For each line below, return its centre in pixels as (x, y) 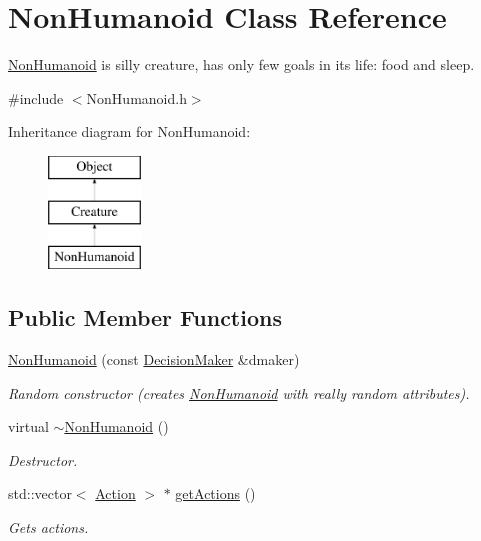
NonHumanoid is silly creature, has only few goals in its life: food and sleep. (241, 64)
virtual (28, 426)
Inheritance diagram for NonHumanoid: (129, 131)
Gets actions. (48, 527)
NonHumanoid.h (136, 97)
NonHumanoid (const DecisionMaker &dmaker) (154, 359)
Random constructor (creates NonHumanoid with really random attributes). (239, 392)
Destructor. (43, 459)
